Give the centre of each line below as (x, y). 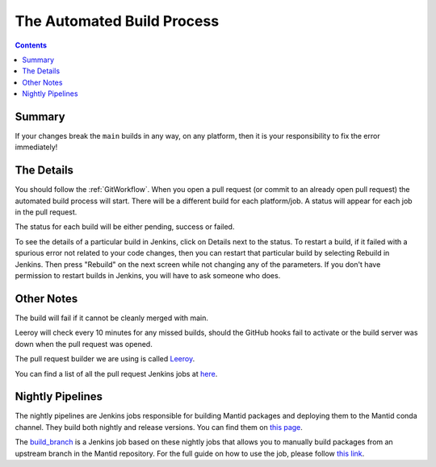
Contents (31, 45)
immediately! (36, 147)
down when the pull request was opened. (84, 344)
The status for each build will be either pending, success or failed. (125, 227)
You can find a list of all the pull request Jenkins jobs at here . (116, 373)
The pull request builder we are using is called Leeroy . (105, 359)
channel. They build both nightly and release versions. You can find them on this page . (159, 427)
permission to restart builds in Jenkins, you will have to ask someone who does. (148, 276)
